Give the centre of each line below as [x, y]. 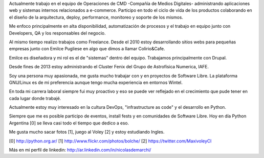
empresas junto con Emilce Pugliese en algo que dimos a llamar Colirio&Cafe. [87, 49]
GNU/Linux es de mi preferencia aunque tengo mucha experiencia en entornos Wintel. [96, 82]
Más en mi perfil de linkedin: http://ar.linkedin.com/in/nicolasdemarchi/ [80, 150]
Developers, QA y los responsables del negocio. [57, 33]
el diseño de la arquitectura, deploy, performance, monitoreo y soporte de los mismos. [96, 17]
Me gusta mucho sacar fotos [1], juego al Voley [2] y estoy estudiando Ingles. [87, 132]
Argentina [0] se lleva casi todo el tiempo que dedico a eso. [69, 123]
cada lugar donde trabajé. [35, 98]
